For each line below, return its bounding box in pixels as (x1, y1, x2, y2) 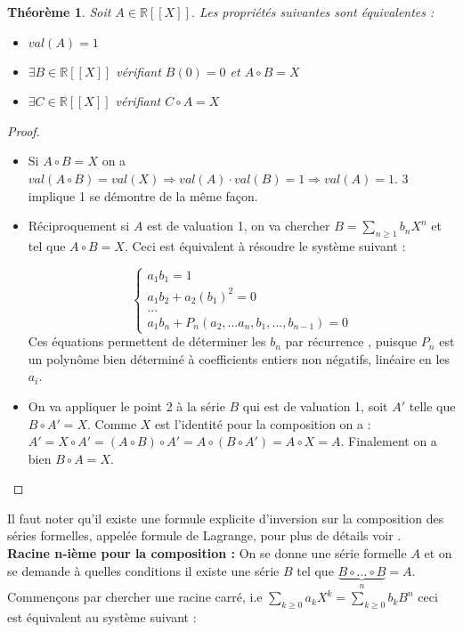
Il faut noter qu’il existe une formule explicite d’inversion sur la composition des (7, 508, 444, 527)
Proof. (7, 121, 40, 140)
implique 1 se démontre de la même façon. (28, 186, 258, 205)
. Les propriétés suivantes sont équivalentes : (191, 3, 435, 20)
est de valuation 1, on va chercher (147, 216, 330, 235)
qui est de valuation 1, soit (242, 396, 388, 415)
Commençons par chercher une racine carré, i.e (7, 587, 263, 606)
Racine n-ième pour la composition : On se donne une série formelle (7, 544, 407, 563)
